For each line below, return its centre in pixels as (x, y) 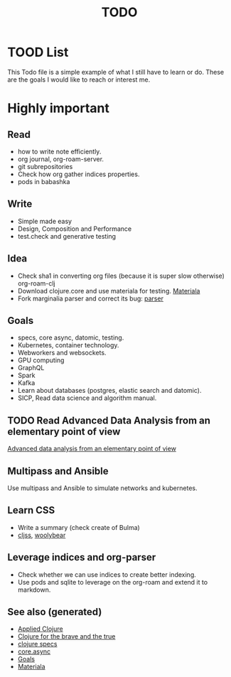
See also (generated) (55, 612)
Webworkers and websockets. (62, 353)
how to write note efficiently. (59, 151)
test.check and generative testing (66, 236)
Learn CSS (31, 510)
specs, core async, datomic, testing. (71, 337)
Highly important (59, 108)
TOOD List (38, 52)
